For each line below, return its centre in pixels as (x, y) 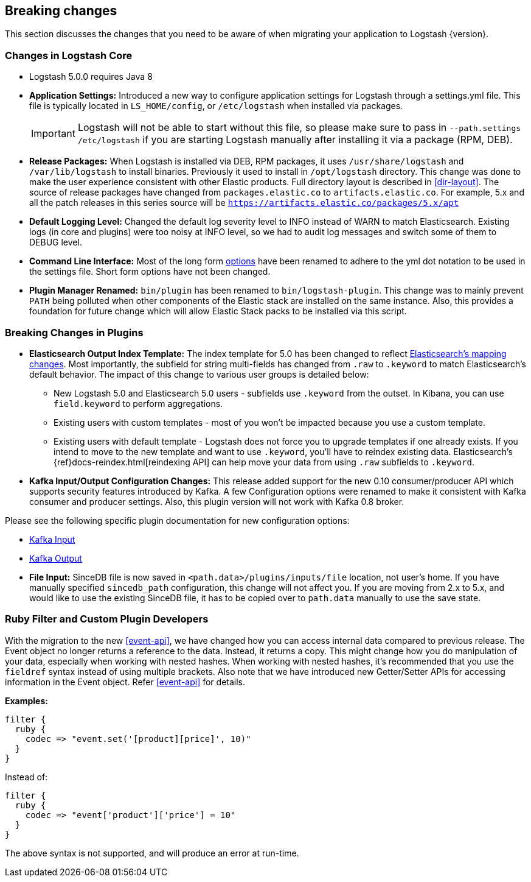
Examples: (26, 700)
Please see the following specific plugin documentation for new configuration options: (177, 520)
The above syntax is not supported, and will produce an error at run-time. (152, 853)
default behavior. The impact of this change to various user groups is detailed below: (199, 374)
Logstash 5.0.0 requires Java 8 (91, 77)
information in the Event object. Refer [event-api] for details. (125, 682)
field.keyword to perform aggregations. (138, 403)
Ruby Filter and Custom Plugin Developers (107, 619)
